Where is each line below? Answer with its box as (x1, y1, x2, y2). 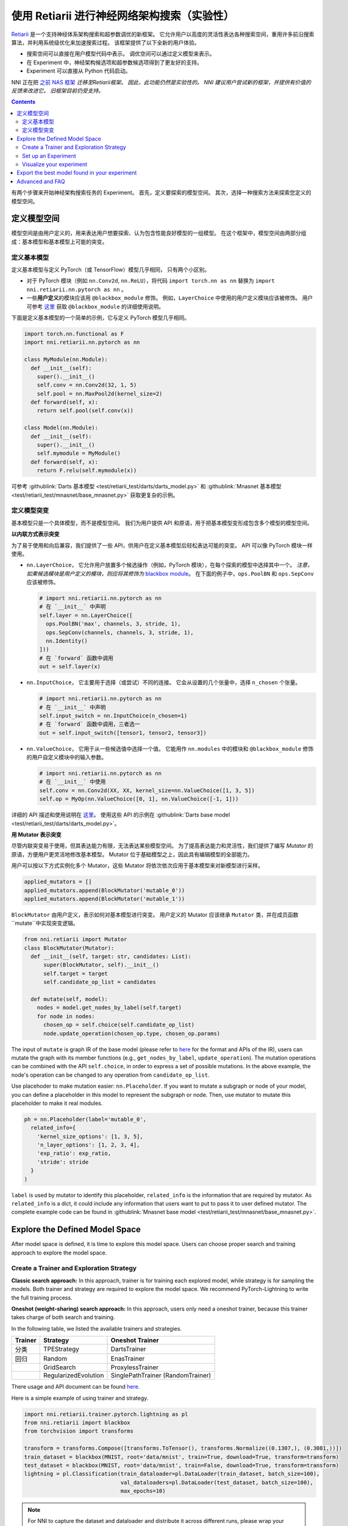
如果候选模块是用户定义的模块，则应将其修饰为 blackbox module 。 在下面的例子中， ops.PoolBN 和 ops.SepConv (26, 570, 314, 577)
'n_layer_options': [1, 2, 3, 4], (37, 1141, 140, 1149)
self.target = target (43, 970, 108, 977)
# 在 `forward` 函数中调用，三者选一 (39, 721, 140, 728)
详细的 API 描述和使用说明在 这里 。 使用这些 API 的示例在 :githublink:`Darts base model (11, 811, 230, 819)
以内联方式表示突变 (11, 530, 60, 538)
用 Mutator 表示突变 (11, 831, 62, 838)
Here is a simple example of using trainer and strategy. (11, 1394, 149, 1401)
